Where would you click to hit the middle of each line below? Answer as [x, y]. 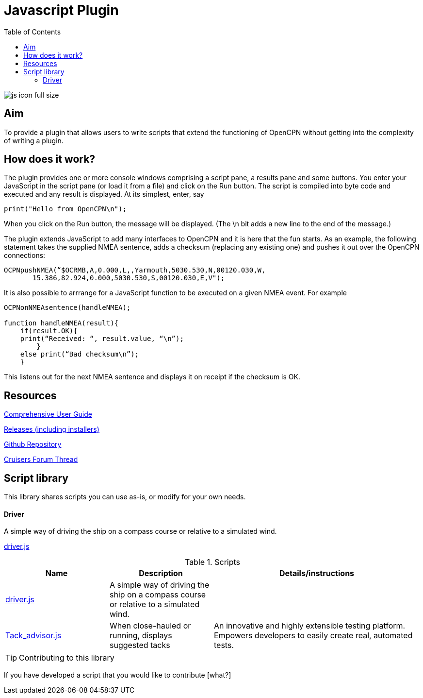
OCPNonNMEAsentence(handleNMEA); [67, 308]
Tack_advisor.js [33, 636]
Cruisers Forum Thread [41, 460]
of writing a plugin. [34, 140]
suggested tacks [140, 645]
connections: [25, 255]
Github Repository [33, 444]
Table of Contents [33, 32]
